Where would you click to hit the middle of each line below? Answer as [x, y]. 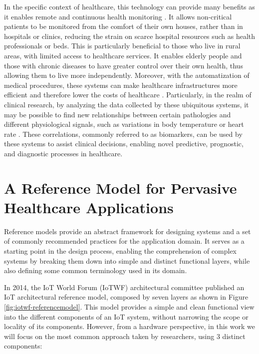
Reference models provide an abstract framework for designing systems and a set [128, 231]
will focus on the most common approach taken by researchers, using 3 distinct [125, 336]
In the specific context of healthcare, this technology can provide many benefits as [129, 6]
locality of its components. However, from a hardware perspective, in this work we [129, 326]
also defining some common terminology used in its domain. [96, 270]
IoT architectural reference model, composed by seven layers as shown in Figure [126, 297]
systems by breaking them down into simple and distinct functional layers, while [127, 260]
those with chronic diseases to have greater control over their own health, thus [124, 65]
